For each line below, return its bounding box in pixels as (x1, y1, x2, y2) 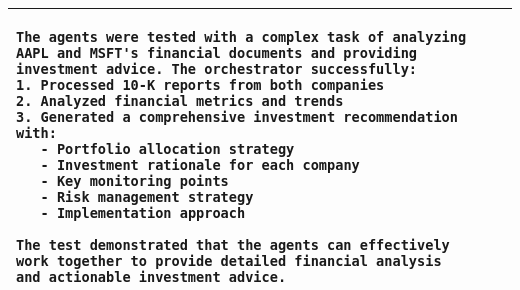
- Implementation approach (40, 205, 246, 221)
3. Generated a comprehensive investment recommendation (16, 109, 458, 125)
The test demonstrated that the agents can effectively (16, 237, 450, 253)
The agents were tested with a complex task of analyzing (16, 29, 467, 45)
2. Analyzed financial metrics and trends (16, 93, 344, 109)
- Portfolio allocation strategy (40, 141, 295, 157)
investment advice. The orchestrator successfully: (16, 61, 418, 77)
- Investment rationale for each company (40, 157, 360, 173)
